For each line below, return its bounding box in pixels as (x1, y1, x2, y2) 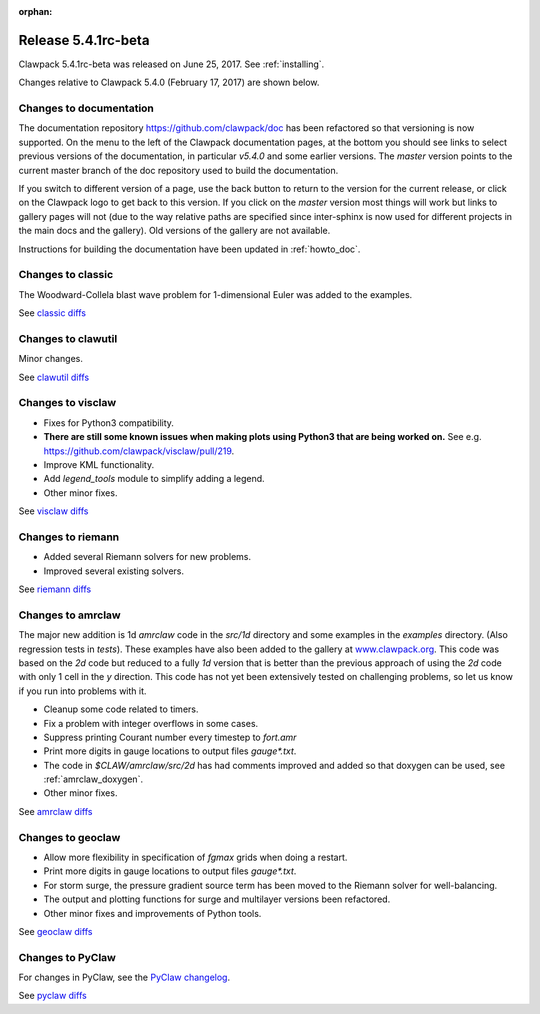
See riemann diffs (18, 583, 92, 595)
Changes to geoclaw (18, 830, 121, 844)
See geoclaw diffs (18, 925, 93, 937)
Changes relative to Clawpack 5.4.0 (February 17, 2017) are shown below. (18, 76, 320, 89)
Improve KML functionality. (43, 458, 155, 470)
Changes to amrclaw (18, 608, 121, 622)
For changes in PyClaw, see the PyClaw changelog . (18, 971, 230, 984)
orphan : (18, 6, 53, 17)
